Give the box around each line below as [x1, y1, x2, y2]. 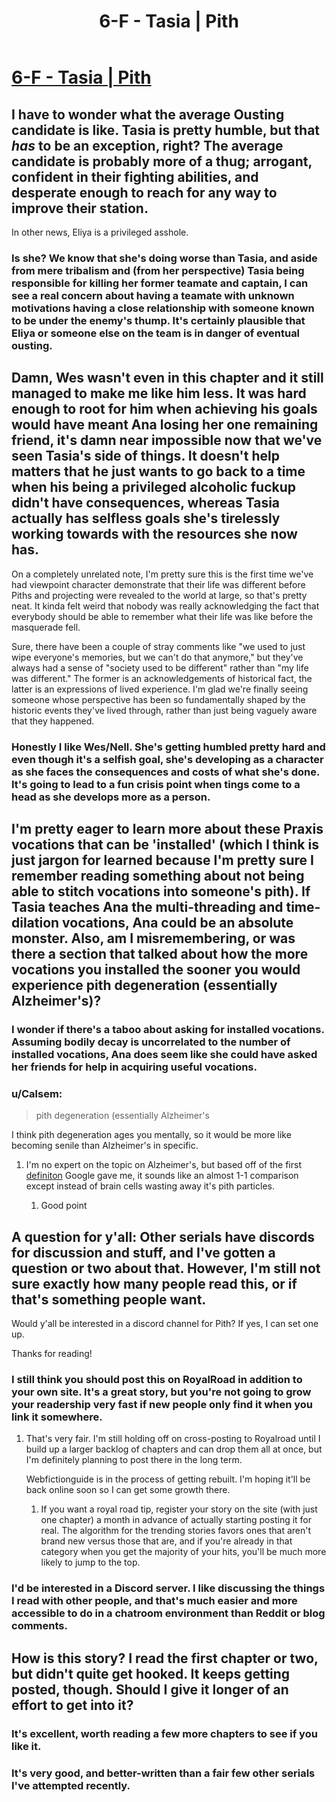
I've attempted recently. [11, 1778, 131, 1792]
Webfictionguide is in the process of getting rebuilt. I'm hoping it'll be [25, 1473, 311, 1485]
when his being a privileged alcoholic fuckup [11, 479, 297, 496]
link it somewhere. [11, 1410, 103, 1424]
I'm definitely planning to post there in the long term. [25, 1454, 243, 1466]
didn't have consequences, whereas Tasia [11, 495, 281, 512]
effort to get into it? [11, 1696, 134, 1714]
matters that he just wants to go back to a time [11, 463, 306, 480]
